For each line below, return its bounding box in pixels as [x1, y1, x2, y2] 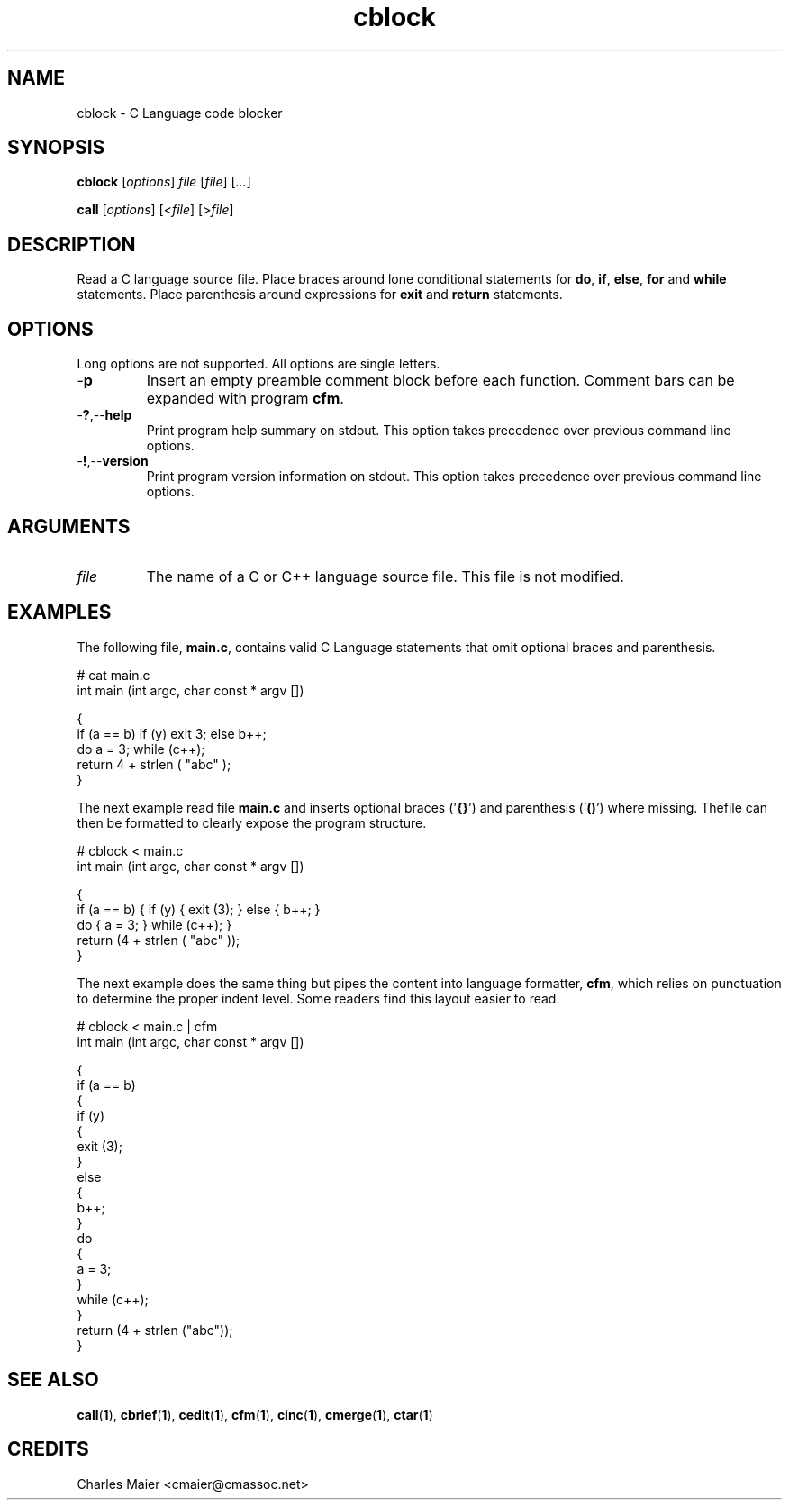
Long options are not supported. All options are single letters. [77, 356, 440, 372]
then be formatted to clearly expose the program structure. [77, 814, 427, 831]
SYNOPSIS [7, 136, 105, 159]
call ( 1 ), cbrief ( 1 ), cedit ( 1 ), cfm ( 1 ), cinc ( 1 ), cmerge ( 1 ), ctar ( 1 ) [77, 1406, 433, 1422]
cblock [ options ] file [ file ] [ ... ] [77, 174, 251, 190]
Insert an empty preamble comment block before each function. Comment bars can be [146, 371, 735, 390]
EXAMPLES [7, 601, 112, 624]
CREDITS [7, 1438, 89, 1461]
